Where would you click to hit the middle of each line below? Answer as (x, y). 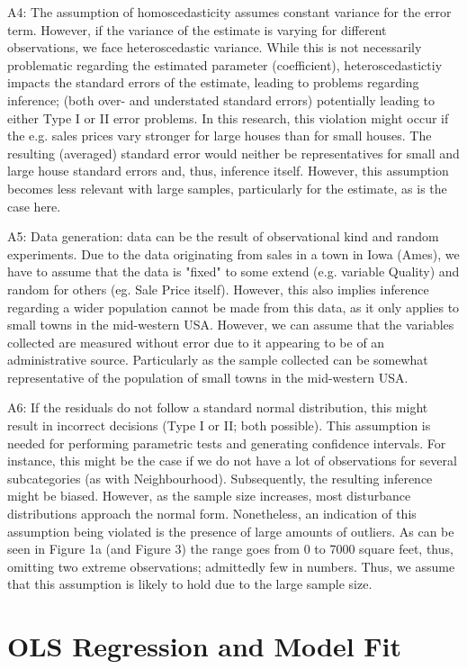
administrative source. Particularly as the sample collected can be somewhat (218, 360)
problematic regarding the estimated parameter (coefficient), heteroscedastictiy (225, 64)
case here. (34, 206)
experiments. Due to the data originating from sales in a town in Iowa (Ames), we (233, 253)
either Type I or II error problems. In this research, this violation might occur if (228, 118)
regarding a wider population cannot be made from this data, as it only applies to (233, 307)
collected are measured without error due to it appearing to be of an (196, 342)
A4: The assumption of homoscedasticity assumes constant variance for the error (229, 12)
